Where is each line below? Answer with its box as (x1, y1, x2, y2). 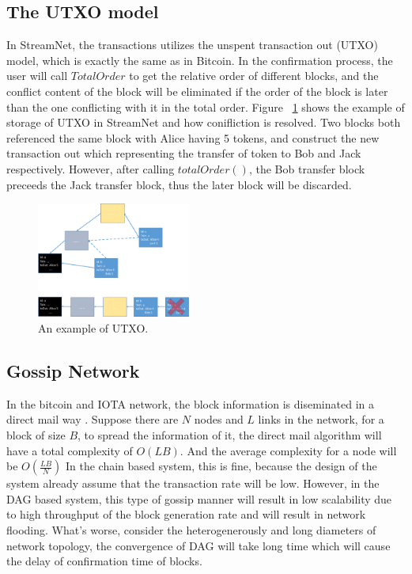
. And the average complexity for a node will (180, 442, 397, 458)
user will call (6, 67, 68, 84)
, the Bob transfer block (248, 160, 365, 177)
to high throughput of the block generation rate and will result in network (6, 506, 366, 523)
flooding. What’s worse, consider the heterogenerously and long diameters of (6, 521, 376, 538)
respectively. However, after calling (6, 160, 175, 177)
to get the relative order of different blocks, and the (129, 67, 379, 84)
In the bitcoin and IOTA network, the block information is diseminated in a (6, 395, 374, 412)
